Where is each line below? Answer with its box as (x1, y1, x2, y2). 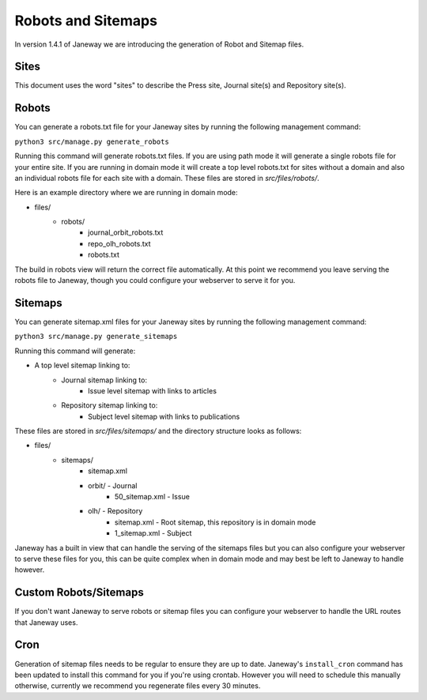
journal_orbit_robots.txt (88, 228, 164, 237)
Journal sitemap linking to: (61, 375, 148, 385)
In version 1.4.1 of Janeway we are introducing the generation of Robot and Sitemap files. (14, 40, 304, 49)
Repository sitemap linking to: (61, 401, 158, 410)
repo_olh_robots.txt (88, 239, 151, 248)
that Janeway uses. (14, 617, 78, 627)
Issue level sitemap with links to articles (88, 386, 217, 395)
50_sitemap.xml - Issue (115, 492, 190, 502)
